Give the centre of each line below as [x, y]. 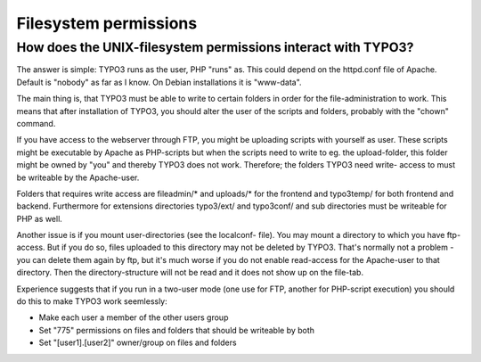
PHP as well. [39, 218]
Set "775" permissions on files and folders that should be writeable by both [177, 330]
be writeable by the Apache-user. [78, 177]
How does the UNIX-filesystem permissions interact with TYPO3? [215, 47]
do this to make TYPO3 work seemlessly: [92, 301]
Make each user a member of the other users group [134, 317]
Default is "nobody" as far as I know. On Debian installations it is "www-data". [159, 82]
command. [36, 123]
